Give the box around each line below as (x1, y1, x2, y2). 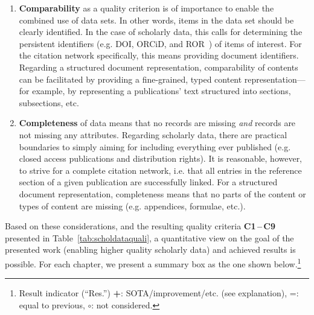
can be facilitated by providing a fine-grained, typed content (19, 72, 242, 85)
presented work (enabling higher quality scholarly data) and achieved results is (5, 243, 296, 256)
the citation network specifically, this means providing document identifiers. (19, 49, 299, 62)
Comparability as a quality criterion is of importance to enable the (19, 2, 274, 14)
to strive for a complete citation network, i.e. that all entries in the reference (19, 164, 302, 176)
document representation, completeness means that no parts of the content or (19, 187, 306, 200)
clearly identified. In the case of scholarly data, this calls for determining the (19, 25, 303, 38)
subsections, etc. (19, 96, 79, 109)
